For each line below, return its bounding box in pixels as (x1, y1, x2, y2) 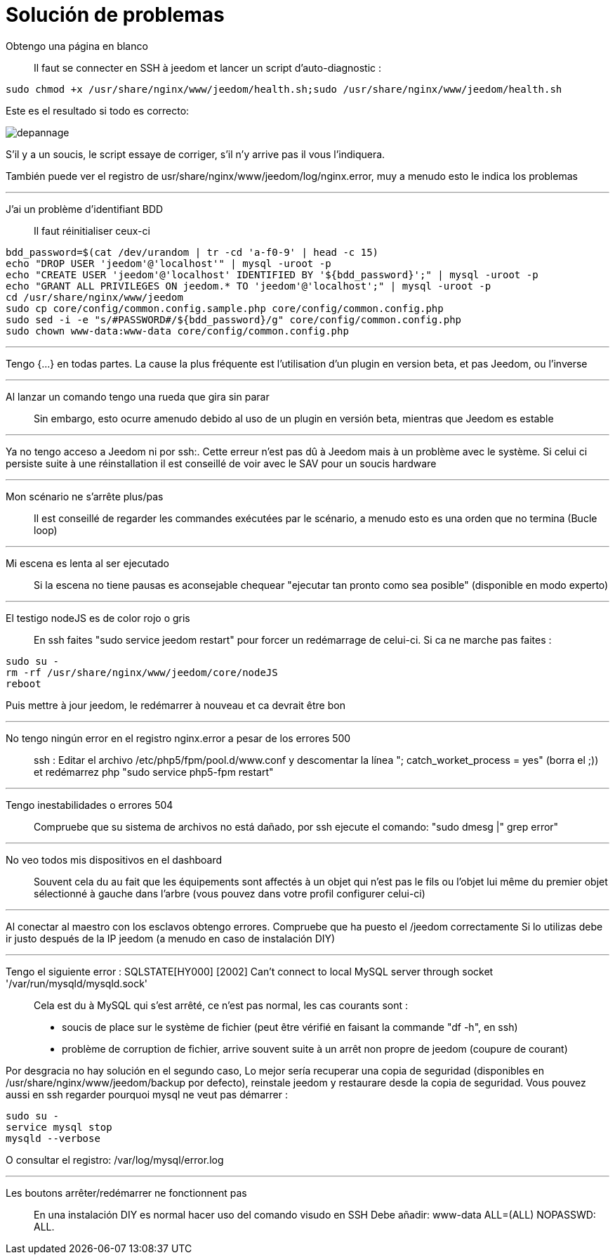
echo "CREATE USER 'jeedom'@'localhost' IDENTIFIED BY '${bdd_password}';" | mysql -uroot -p (6, 268, 538, 280)
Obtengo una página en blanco (6, 39, 148, 52)
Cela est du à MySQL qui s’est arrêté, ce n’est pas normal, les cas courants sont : (34, 999, 409, 1011)
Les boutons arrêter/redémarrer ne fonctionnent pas (6, 1186, 247, 1199)
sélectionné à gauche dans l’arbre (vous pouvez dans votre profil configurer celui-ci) (34, 887, 425, 899)
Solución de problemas (6, 3, 225, 27)
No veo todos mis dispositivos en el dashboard (6, 853, 223, 866)
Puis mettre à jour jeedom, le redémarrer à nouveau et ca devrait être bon (6, 699, 345, 711)
